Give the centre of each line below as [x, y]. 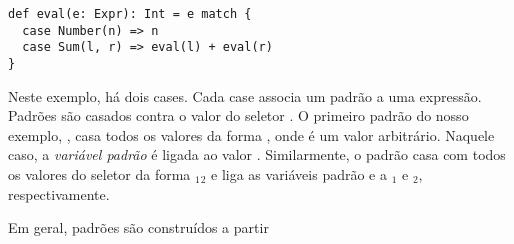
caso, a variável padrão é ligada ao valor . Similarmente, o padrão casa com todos [257, 154]
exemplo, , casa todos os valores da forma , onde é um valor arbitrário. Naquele [251, 134]
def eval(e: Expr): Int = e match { [130, 14]
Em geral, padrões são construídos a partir [138, 227]
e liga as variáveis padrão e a [299, 174]
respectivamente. [59, 193]
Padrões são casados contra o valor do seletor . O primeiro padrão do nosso [238, 115]
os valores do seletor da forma [99, 174]
